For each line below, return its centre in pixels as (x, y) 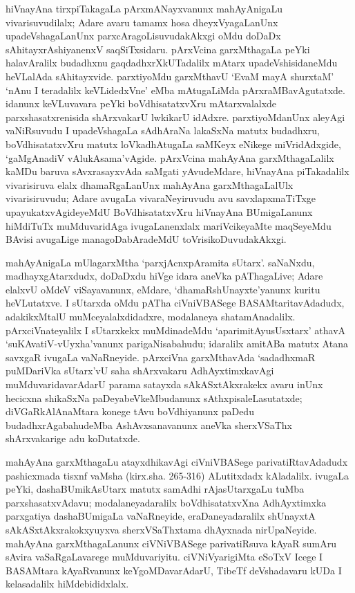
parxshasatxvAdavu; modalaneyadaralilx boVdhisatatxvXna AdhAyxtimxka (166, 502)
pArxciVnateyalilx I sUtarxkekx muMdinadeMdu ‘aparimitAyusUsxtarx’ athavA (176, 330)
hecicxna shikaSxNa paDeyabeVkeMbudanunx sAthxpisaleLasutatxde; (154, 398)
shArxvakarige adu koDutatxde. (73, 438)
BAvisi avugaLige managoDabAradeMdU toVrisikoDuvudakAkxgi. (146, 239)
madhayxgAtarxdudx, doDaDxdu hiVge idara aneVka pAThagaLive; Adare (164, 276)
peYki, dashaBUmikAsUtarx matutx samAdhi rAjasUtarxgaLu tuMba (155, 489)
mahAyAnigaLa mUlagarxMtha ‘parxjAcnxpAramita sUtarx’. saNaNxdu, (160, 262)
